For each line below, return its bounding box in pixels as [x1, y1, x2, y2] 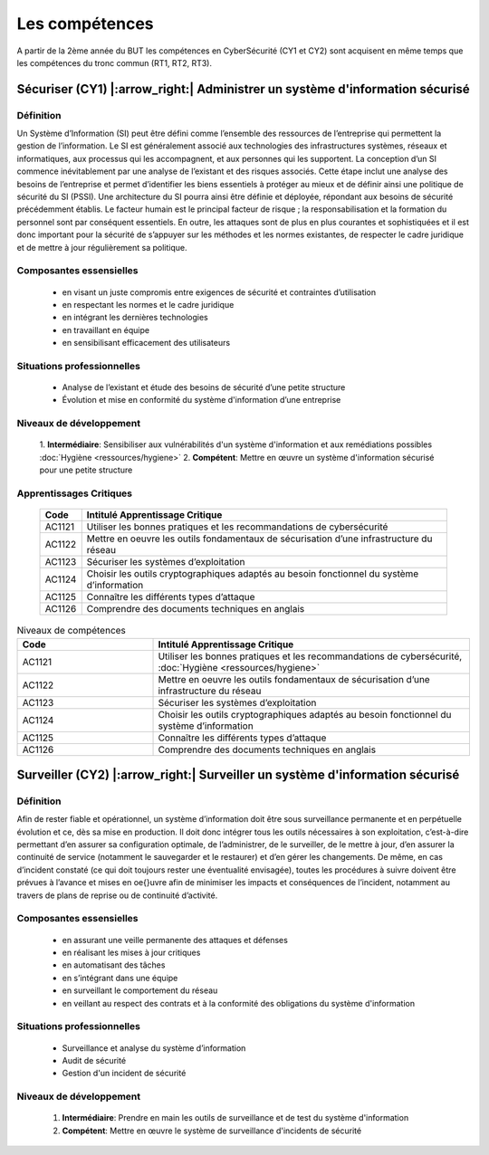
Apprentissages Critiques [16, 487, 133, 500]
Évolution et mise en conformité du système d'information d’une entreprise [62, 395, 341, 406]
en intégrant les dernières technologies [62, 312, 208, 323]
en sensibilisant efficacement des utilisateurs [62, 338, 231, 348]
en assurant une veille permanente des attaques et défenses [62, 934, 289, 945]
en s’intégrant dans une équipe [62, 972, 178, 983]
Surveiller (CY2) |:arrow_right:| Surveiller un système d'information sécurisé [16, 767, 460, 782]
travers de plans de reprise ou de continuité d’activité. [16, 890, 218, 901]
